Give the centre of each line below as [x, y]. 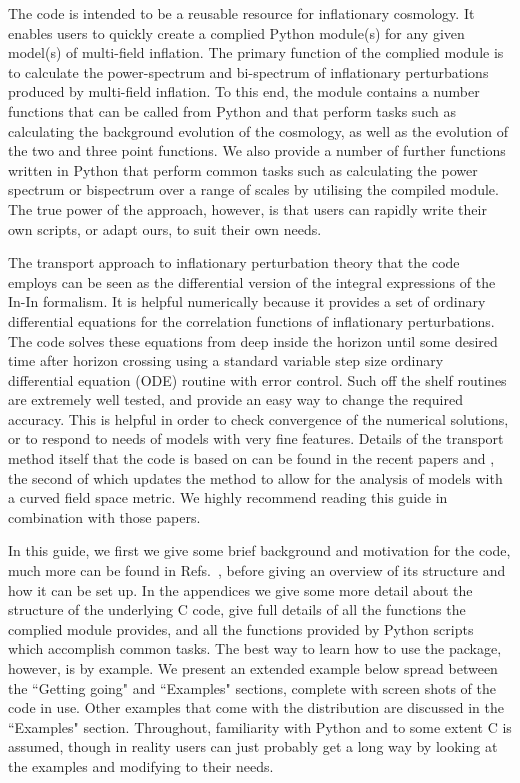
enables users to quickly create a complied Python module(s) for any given [236, 32]
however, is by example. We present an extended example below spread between [253, 668]
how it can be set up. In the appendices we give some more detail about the [240, 589]
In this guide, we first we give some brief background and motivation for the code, [259, 550]
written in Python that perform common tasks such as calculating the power [243, 169]
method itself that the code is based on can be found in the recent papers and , [251, 458]
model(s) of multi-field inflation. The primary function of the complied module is [256, 52]
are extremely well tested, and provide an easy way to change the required [235, 399]
